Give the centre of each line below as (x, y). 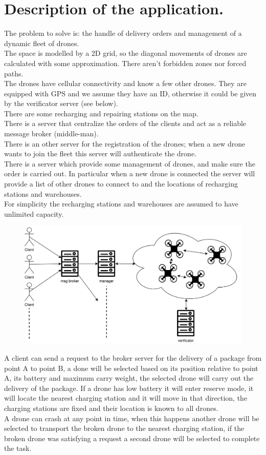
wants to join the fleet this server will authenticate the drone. (100, 153)
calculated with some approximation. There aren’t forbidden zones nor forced (125, 63)
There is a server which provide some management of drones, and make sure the (130, 163)
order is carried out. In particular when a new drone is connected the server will (130, 173)
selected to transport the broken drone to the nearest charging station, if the (124, 428)
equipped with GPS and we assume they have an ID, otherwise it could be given (130, 93)
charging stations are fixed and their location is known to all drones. (111, 408)
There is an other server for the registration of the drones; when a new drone (125, 143)
